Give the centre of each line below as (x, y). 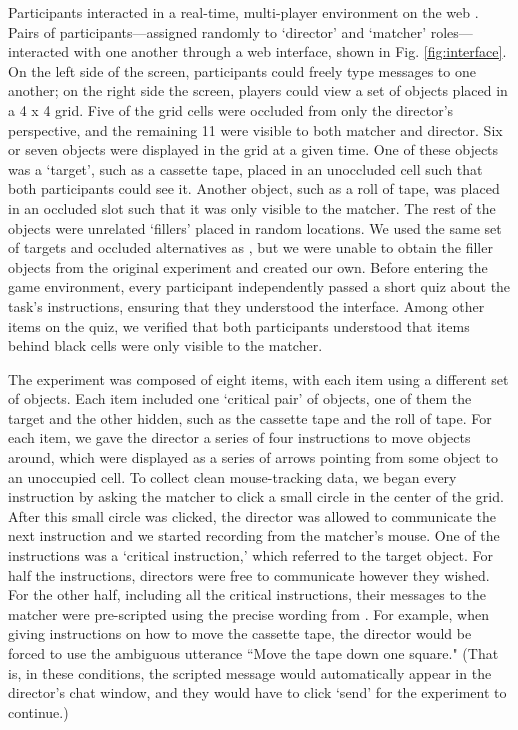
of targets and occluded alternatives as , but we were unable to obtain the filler (250, 247)
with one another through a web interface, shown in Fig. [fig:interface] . (290, 51)
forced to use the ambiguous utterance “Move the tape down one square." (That (253, 653)
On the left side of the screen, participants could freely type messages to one (242, 70)
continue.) (38, 711)
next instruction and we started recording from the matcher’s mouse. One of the (254, 535)
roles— (451, 31)
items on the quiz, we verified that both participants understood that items (239, 325)
